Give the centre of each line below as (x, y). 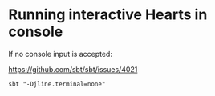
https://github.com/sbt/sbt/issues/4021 (73, 69)
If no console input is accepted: (60, 54)
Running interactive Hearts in (108, 15)
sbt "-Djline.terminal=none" (57, 84)
